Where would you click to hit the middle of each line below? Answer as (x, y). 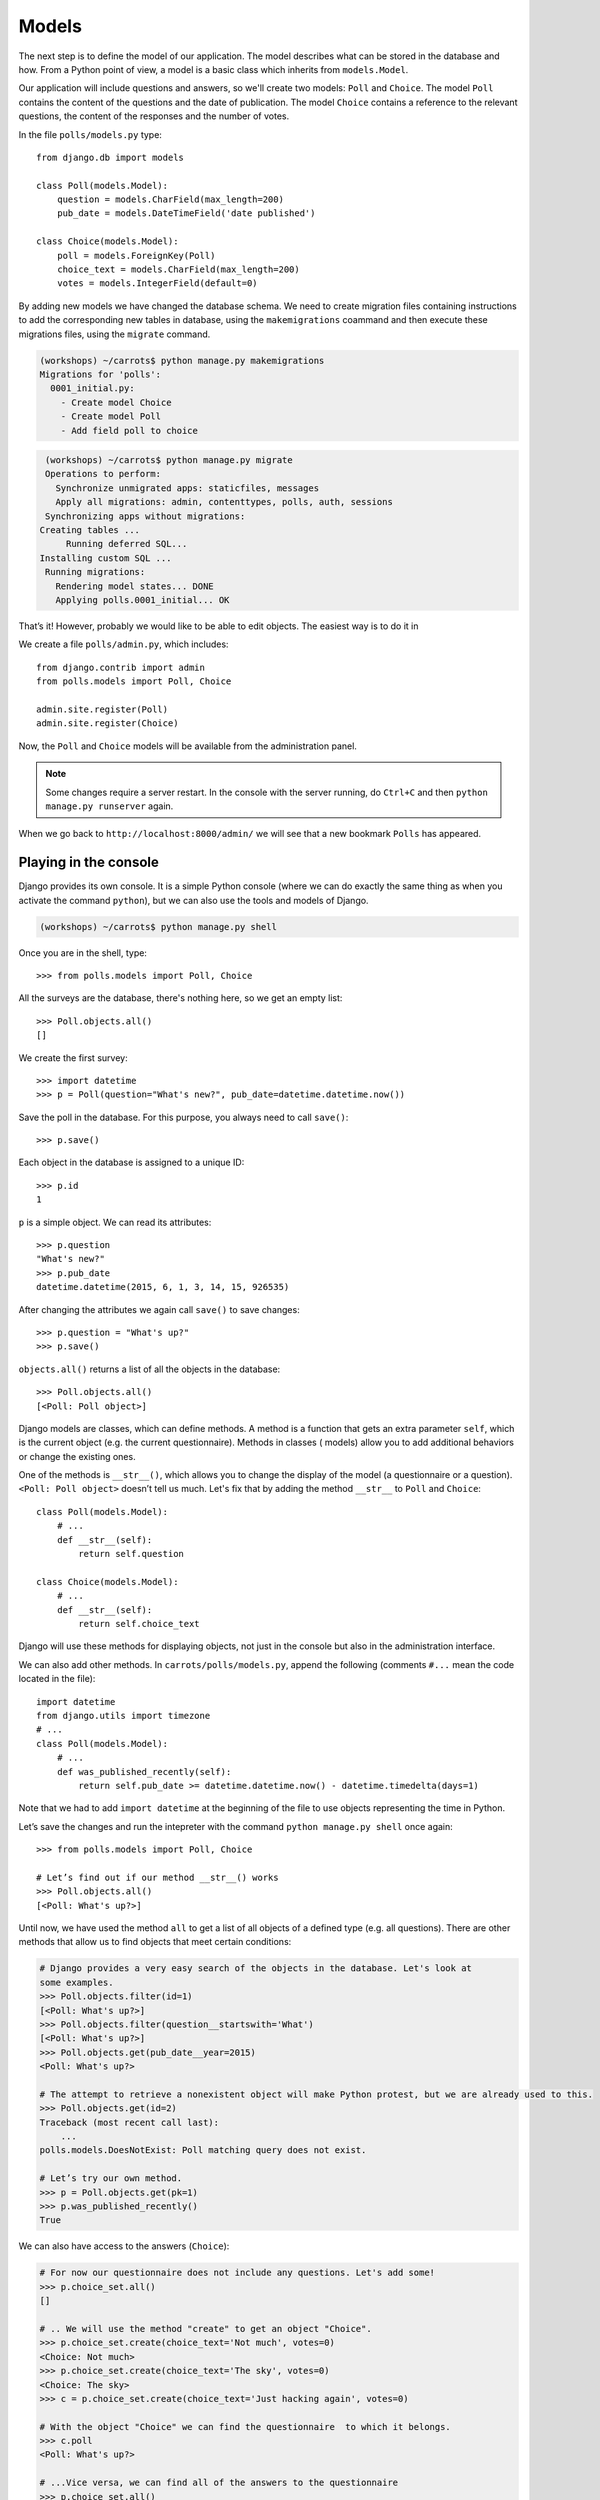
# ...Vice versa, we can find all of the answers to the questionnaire (219, 2483)
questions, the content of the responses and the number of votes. (154, 116)
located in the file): (57, 1679)
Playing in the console (88, 862)
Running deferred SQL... (126, 544)
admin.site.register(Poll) (102, 709)
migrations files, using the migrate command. (114, 334)
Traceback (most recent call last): (129, 2122)
